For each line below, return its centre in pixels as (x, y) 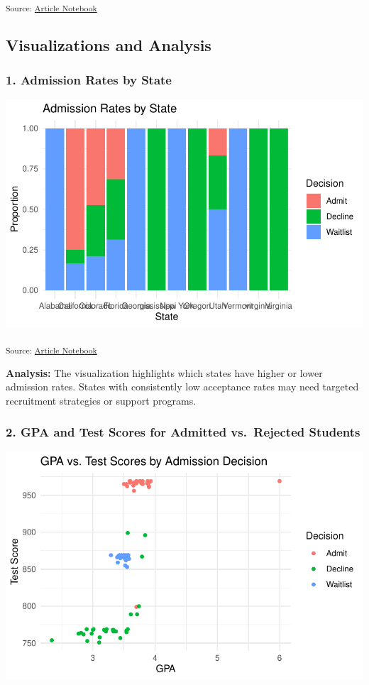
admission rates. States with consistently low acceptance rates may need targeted (182, 387)
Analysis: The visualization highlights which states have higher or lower (164, 372)
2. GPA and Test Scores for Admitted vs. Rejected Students (183, 432)
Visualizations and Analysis (109, 44)
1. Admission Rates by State (89, 79)
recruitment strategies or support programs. (101, 400)
